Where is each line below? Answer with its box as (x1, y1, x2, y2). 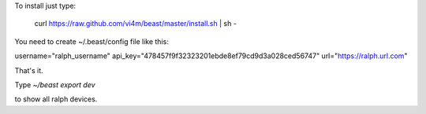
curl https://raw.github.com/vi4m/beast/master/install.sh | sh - (34, 19, 237, 28)
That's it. (14, 65, 43, 75)
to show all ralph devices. (14, 94, 98, 104)
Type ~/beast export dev (14, 79, 95, 90)
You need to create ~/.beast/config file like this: (14, 36, 169, 46)
